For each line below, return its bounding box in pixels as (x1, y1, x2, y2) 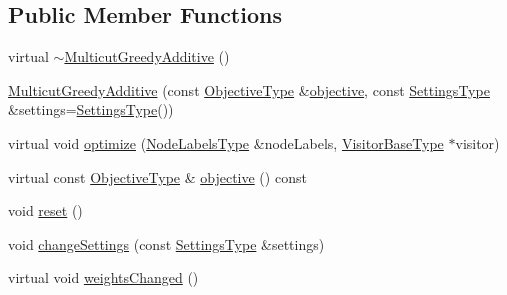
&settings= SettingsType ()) (8, 99, 174, 120)
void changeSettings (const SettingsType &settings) (8, 233, 325, 254)
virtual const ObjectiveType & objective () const (8, 166, 307, 187)
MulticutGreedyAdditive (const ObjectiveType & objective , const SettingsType (8, 79, 490, 100)
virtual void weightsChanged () (8, 267, 199, 288)
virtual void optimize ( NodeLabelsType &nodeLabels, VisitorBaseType (8, 132, 444, 153)
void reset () (8, 200, 83, 221)
